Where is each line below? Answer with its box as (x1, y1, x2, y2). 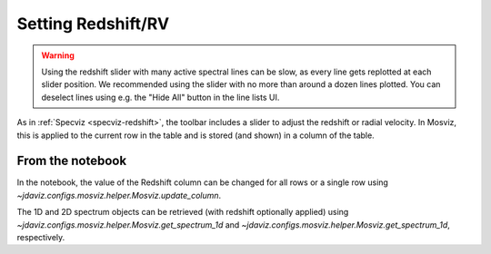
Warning (41, 50, 75, 61)
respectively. (16, 231, 65, 242)
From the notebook (16, 153, 127, 169)
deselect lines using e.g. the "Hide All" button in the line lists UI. (41, 92, 280, 103)
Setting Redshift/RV (16, 14, 170, 34)
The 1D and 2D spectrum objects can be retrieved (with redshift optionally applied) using (16, 207, 349, 218)
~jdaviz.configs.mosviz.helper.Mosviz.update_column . (16, 190, 222, 200)
